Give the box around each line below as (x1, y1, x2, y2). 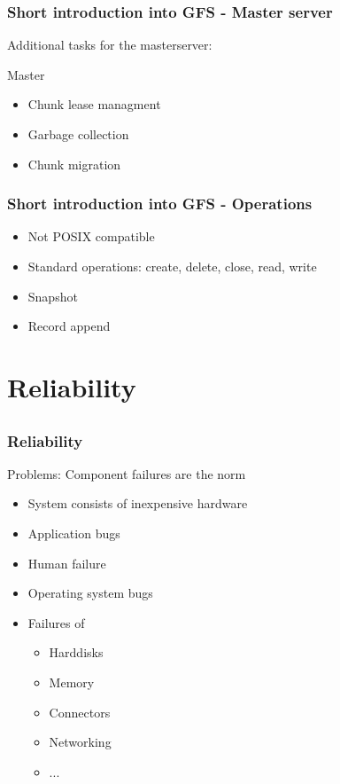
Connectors (49, 702, 111, 721)
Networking (49, 733, 112, 751)
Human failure (27, 553, 106, 572)
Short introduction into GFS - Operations (7, 192, 313, 215)
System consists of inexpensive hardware (27, 494, 248, 513)
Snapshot (27, 286, 78, 305)
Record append (27, 317, 111, 335)
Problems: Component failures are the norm (7, 464, 246, 482)
